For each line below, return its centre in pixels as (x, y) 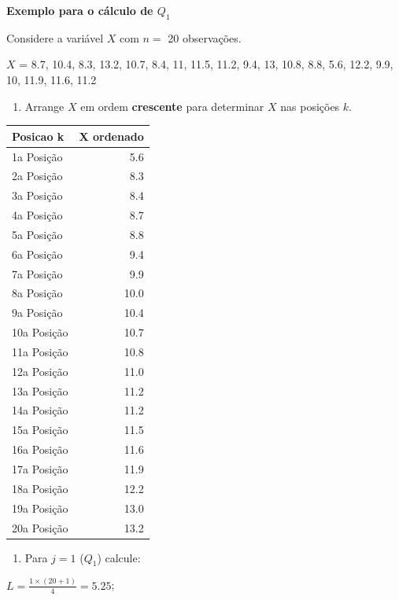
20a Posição (40, 527)
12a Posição (40, 371)
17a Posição (40, 469)
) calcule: (119, 557)
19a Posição (40, 508)
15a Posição (40, 430)
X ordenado (111, 136)
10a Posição (40, 332)
